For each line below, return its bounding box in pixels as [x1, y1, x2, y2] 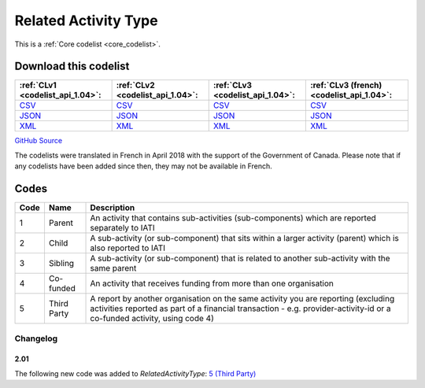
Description [90, 202, 135, 213]
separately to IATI [90, 223, 155, 234]
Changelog [14, 333, 58, 344]
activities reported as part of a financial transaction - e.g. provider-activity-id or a [90, 303, 391, 314]
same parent [90, 263, 137, 274]
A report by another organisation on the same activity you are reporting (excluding [90, 294, 395, 305]
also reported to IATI [90, 242, 165, 253]
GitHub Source [14, 136, 63, 146]
